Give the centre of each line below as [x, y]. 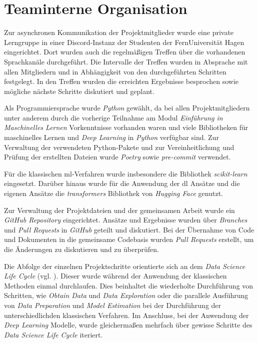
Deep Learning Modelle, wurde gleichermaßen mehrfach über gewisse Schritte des [128, 325]
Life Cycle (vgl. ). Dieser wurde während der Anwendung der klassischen [115, 276]
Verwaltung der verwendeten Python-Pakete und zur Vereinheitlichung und [119, 147]
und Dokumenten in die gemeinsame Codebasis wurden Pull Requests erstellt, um [129, 239]
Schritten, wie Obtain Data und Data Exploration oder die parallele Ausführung [126, 295]
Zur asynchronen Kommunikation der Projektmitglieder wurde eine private [119, 32]
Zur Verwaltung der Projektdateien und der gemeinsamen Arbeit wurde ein [119, 210]
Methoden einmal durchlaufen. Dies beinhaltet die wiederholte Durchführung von [129, 285]
